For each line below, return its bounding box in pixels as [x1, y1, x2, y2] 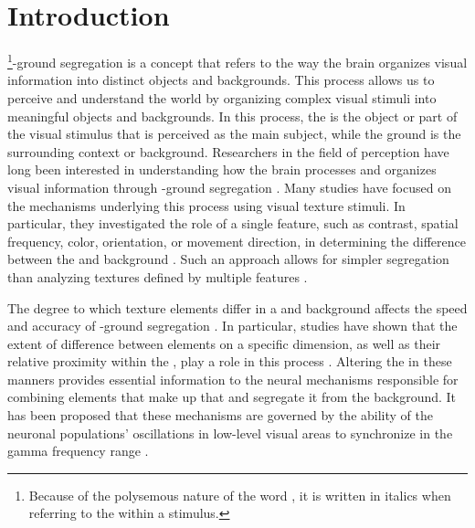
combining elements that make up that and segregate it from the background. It [7, 387, 457, 407]
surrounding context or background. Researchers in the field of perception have [7, 142, 449, 161]
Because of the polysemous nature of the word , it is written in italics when [28, 485, 451, 504]
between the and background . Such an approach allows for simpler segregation [7, 249, 449, 269]
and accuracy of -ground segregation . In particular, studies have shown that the [7, 316, 458, 335]
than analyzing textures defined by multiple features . [7, 267, 308, 286]
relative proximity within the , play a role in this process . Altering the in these [7, 352, 452, 371]
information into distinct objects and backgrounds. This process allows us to [7, 70, 435, 90]
